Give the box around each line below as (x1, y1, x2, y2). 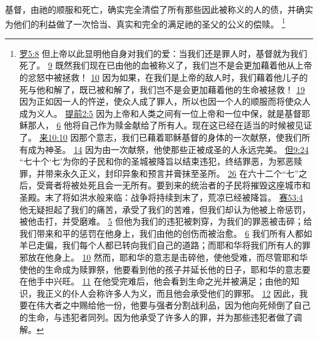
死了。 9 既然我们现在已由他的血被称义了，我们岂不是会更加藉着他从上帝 (19, 59, 312, 72)
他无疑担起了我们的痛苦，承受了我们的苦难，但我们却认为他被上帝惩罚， (19, 203, 311, 215)
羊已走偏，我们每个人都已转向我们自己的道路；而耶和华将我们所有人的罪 (19, 239, 311, 251)
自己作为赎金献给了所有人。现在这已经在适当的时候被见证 (81, 119, 312, 132)
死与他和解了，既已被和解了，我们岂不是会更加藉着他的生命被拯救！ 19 (19, 83, 305, 95)
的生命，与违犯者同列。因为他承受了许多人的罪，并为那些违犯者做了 (19, 310, 294, 323)
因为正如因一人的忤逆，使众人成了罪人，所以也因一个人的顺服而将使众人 (19, 95, 311, 108)
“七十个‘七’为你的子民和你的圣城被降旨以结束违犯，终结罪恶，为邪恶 (19, 155, 294, 168)
